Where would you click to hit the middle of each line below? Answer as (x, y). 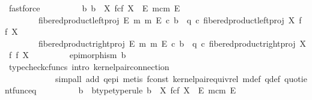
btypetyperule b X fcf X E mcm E (164, 90)
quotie (296, 78)
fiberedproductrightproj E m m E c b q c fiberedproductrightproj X (172, 43)
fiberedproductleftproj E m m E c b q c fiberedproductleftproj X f (170, 19)
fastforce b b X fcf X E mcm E (94, 8)
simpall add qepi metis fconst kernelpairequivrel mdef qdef (168, 78)
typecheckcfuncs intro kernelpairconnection (89, 66)
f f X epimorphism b (67, 55)
